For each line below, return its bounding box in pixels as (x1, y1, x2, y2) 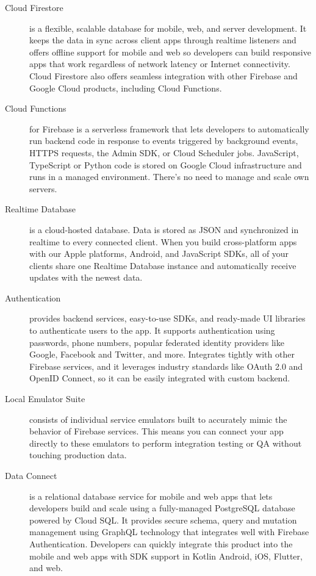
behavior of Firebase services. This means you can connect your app (29, 425, 284, 437)
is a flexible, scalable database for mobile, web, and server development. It (29, 21, 307, 34)
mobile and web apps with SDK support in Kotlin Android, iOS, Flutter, (29, 549, 303, 562)
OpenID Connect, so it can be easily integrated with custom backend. (29, 372, 290, 384)
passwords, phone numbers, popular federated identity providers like (29, 336, 284, 348)
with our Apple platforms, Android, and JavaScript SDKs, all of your (29, 247, 289, 260)
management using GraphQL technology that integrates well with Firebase (29, 525, 309, 538)
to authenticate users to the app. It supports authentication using (29, 324, 275, 337)
